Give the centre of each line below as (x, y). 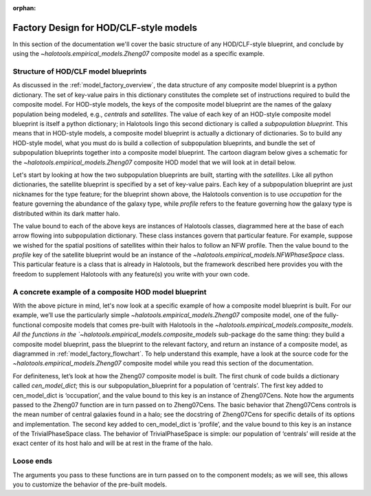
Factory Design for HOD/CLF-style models (105, 28)
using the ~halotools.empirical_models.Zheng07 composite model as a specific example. (138, 54)
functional (27, 325)
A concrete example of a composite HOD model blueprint (110, 292)
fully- (331, 315)
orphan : (24, 8)
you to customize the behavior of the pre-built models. (90, 484)
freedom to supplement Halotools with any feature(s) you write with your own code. (131, 274)
